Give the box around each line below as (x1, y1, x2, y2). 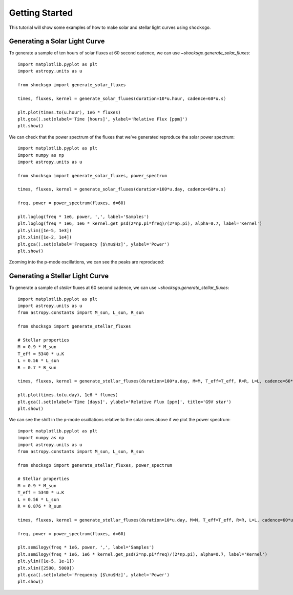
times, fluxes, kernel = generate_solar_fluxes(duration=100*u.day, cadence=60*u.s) (18, 187, 227, 192)
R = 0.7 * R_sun (18, 365, 57, 370)
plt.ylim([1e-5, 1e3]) (18, 228, 72, 233)
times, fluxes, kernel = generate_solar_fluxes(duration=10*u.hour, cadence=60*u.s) (18, 95, 227, 101)
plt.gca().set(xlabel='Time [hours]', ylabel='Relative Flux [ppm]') (18, 116, 188, 122)
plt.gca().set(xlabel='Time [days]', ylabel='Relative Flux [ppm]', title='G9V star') (18, 399, 231, 405)
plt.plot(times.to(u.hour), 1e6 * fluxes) (18, 109, 121, 115)
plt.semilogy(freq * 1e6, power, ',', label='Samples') (18, 545, 154, 550)
